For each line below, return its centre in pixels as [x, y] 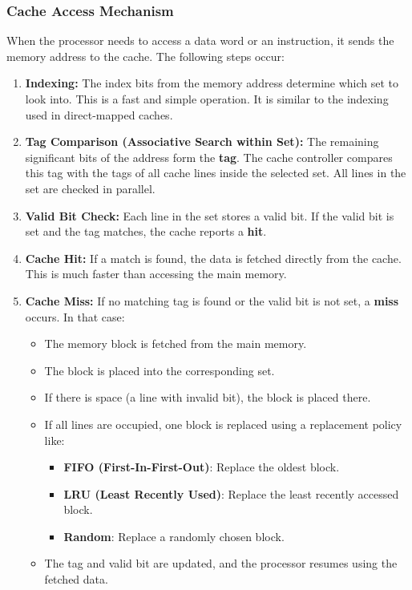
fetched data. [76, 579]
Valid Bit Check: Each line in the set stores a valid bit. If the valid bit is [210, 215]
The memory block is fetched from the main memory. [176, 343]
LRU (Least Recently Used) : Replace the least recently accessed [231, 493]
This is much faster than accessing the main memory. [156, 274]
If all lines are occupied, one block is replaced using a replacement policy [223, 424]
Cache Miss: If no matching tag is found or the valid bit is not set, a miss [212, 300]
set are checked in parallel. [90, 188]
